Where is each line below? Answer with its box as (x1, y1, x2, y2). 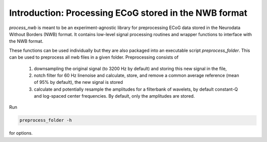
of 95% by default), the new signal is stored (34, 79, 123, 85)
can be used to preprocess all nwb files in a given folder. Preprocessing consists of (9, 54, 179, 60)
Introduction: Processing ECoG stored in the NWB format (9, 7, 248, 18)
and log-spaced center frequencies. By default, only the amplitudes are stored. (34, 93, 195, 99)
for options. (9, 130, 33, 136)
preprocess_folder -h (19, 117, 72, 123)
